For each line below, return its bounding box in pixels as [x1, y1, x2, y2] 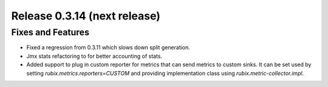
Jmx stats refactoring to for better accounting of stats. [26, 52, 163, 60]
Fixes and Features [11, 27, 89, 38]
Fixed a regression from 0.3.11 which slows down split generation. [26, 44, 191, 51]
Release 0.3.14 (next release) [11, 9, 161, 23]
